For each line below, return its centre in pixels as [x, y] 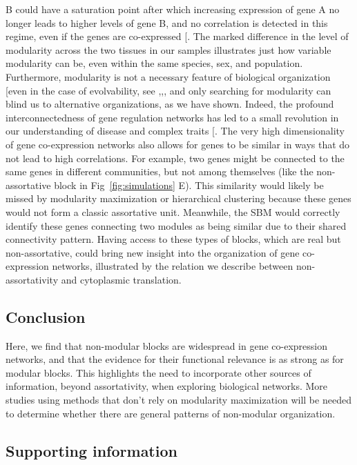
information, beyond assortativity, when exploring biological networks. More [166, 386]
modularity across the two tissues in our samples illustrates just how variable [168, 49]
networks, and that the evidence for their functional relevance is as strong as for [175, 359]
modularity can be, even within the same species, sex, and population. [154, 63]
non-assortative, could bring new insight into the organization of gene [153, 252]
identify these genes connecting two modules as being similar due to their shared [176, 225]
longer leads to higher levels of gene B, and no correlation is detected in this [167, 22]
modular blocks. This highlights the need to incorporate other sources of [158, 372]
